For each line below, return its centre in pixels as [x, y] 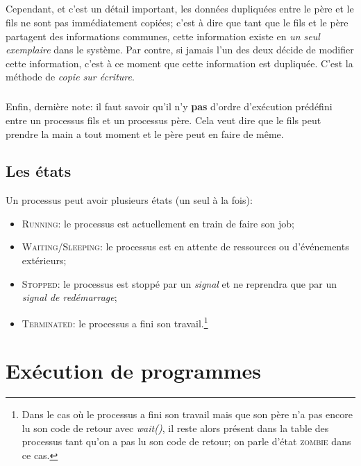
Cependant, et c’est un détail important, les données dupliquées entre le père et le [180, 9]
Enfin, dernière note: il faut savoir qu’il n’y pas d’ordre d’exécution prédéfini [169, 106]
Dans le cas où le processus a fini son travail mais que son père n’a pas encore [187, 414]
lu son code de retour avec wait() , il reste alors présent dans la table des [175, 428]
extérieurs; [44, 260]
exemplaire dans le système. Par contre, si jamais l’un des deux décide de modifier [180, 50]
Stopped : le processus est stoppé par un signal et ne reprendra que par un [179, 283]
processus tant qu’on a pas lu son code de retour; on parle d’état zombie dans [186, 441]
